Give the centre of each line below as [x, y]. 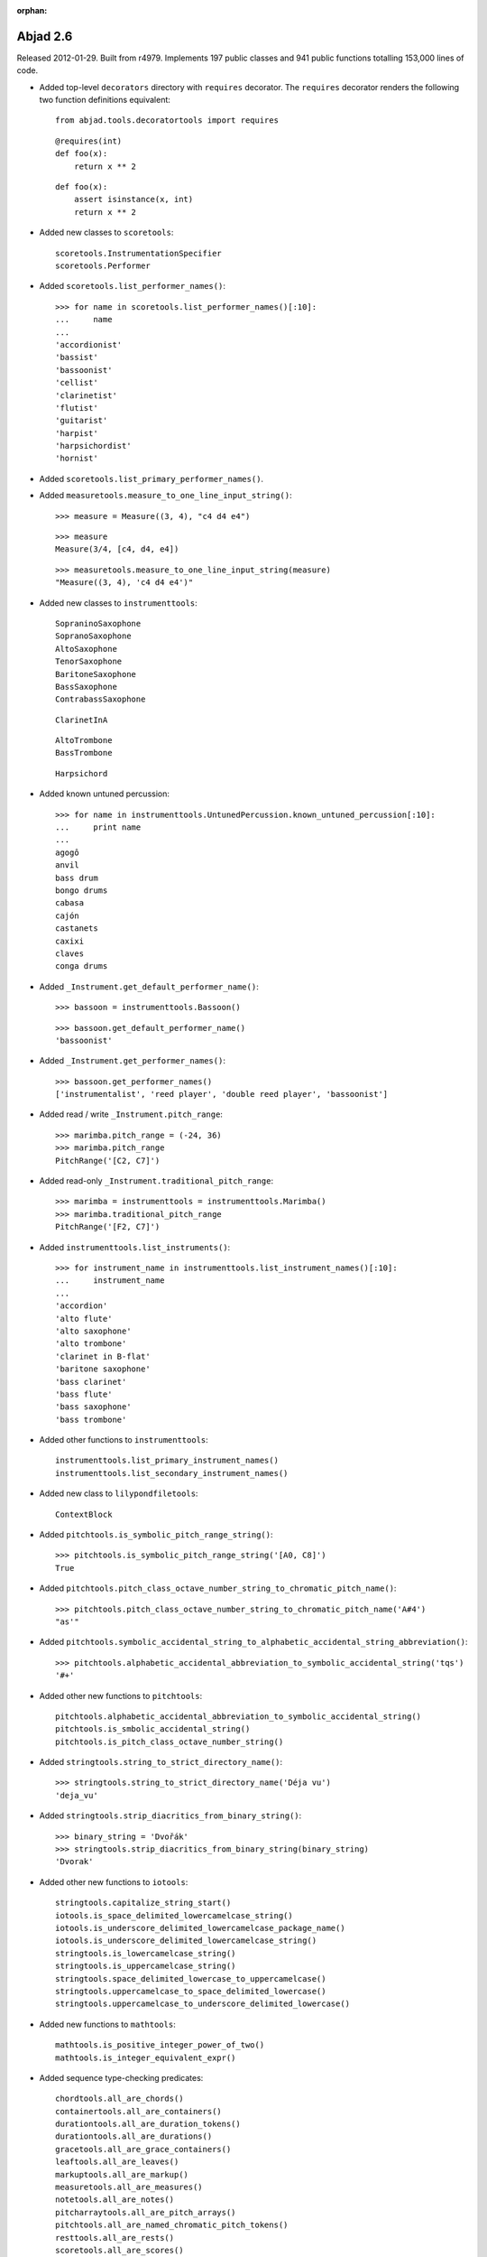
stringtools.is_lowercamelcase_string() [146, 1953]
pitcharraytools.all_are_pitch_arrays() [146, 2212]
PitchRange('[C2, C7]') [108, 1161]
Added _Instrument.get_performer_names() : [132, 1061]
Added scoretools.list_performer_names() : [132, 286]
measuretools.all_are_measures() [129, 2187]
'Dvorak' [74, 1862]
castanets [77, 929]
